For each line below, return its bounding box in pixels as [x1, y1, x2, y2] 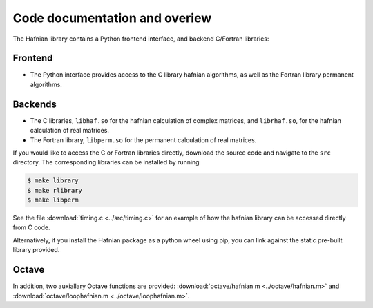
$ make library [27, 177, 79, 184]
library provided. [12, 246, 60, 254]
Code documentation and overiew [12, 10, 212, 26]
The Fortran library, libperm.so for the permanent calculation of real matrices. [30, 135, 257, 144]
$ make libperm [27, 196, 79, 204]
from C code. [12, 223, 51, 231]
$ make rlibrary [27, 186, 83, 194]
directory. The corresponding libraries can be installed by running [12, 158, 200, 166]
